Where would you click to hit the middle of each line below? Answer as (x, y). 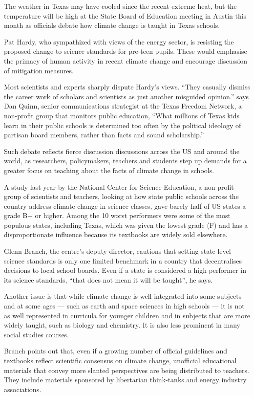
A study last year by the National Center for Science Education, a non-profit (119, 187)
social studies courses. (37, 334)
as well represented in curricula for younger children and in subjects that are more (127, 315)
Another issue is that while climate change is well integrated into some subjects (123, 296)
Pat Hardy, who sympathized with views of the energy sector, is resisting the (119, 41)
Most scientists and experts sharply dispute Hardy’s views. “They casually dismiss (127, 87)
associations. (23, 389)
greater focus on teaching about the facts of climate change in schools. (109, 170)
